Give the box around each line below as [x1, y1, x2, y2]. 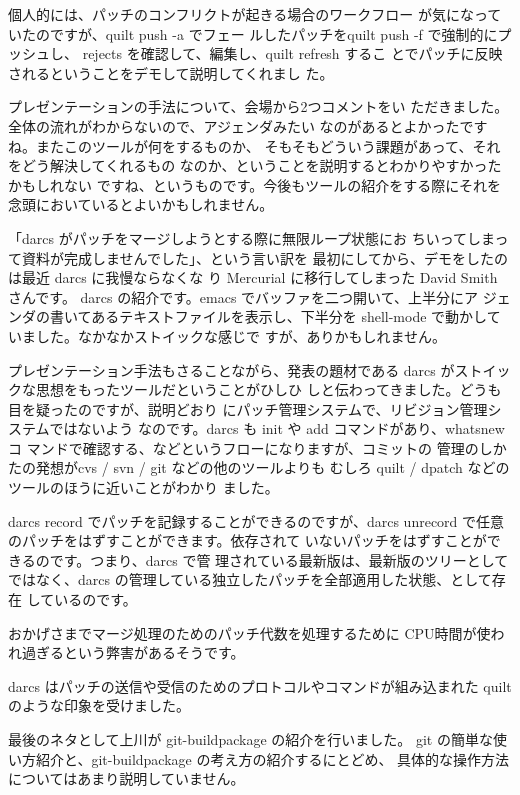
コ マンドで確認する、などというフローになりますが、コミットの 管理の [8, 437, 479, 458]
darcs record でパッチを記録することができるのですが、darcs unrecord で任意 [8, 510, 505, 531]
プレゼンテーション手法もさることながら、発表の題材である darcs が [8, 359, 455, 380]
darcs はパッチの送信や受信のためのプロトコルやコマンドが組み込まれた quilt [8, 675, 512, 696]
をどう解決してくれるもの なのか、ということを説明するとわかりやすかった [8, 155, 502, 176]
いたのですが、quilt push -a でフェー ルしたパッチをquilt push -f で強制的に [8, 23, 498, 44]
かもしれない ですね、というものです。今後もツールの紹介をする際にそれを [8, 174, 501, 195]
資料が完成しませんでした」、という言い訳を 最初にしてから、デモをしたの [21, 247, 509, 268]
